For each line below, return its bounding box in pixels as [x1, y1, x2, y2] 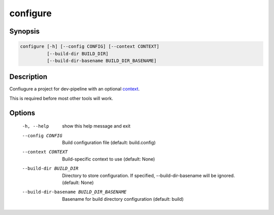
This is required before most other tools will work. [9, 95, 114, 101]
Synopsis [9, 27, 40, 36]
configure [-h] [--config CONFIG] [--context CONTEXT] [20, 44, 159, 49]
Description [9, 73, 48, 81]
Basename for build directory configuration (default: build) [62, 196, 184, 202]
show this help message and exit [62, 123, 130, 129]
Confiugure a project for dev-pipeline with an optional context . [9, 86, 140, 92]
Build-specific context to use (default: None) [62, 156, 155, 162]
